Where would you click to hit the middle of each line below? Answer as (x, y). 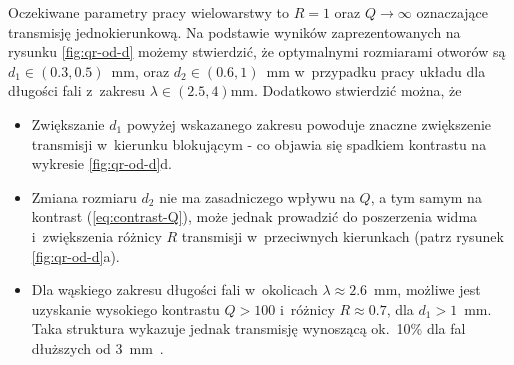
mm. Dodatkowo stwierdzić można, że (346, 90)
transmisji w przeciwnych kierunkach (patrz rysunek (342, 235)
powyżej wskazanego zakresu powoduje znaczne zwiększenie (309, 123)
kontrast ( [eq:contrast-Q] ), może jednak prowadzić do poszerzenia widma (254, 216)
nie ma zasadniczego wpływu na (257, 196)
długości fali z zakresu (77, 90)
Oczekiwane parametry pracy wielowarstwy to (148, 12)
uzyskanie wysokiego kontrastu (125, 308)
